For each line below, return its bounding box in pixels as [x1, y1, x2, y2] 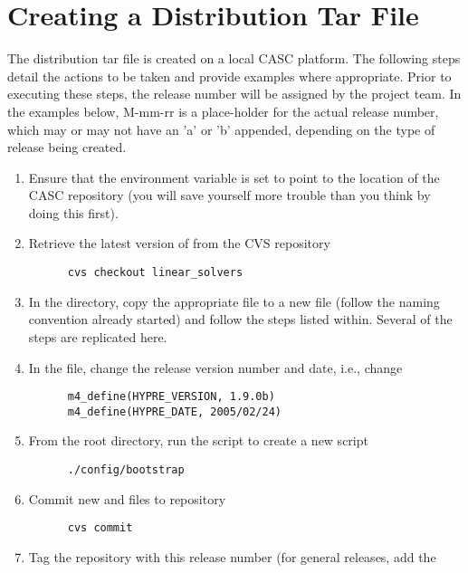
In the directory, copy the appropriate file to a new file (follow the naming [28, 291, 440, 310]
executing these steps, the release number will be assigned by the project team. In [7, 84, 462, 103]
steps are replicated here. [28, 327, 167, 346]
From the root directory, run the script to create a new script [28, 431, 368, 450]
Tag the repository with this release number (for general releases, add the [28, 547, 436, 566]
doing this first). [28, 203, 119, 222]
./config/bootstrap [67, 463, 185, 476]
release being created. [7, 138, 127, 157]
